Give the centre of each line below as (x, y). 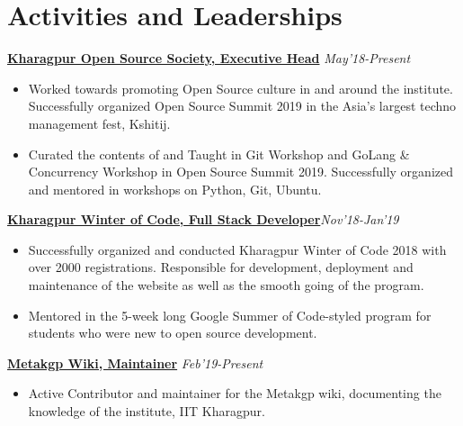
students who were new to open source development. (173, 333)
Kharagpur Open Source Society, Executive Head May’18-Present (209, 58)
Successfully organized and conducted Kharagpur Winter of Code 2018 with (237, 249)
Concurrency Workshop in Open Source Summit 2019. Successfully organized (240, 172)
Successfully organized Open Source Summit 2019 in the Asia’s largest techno (242, 106)
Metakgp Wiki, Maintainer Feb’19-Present (135, 363)
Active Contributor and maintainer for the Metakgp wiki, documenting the (235, 393)
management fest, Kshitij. (99, 123)
